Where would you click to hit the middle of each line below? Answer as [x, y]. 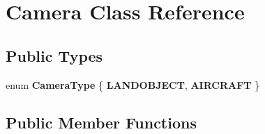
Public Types [54, 55]
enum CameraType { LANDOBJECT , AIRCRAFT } [133, 84]
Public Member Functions [101, 122]
